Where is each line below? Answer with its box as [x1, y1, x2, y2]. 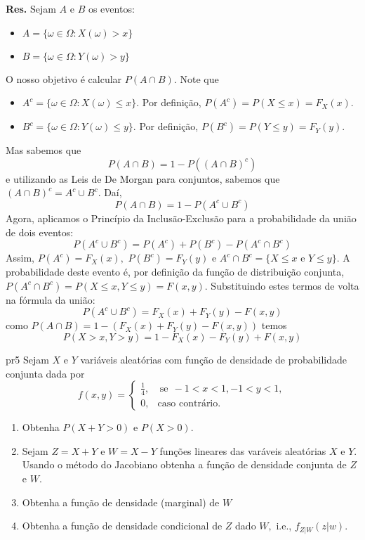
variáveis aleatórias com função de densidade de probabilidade [80, 352, 347, 366]
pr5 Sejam [6, 352, 49, 366]
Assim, [6, 250, 34, 265]
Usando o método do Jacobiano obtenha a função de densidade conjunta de [22, 457, 347, 472]
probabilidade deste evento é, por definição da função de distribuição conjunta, [6, 264, 345, 279]
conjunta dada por [6, 366, 85, 380]
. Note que [173, 71, 219, 86]
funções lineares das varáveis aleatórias [159, 443, 326, 458]
